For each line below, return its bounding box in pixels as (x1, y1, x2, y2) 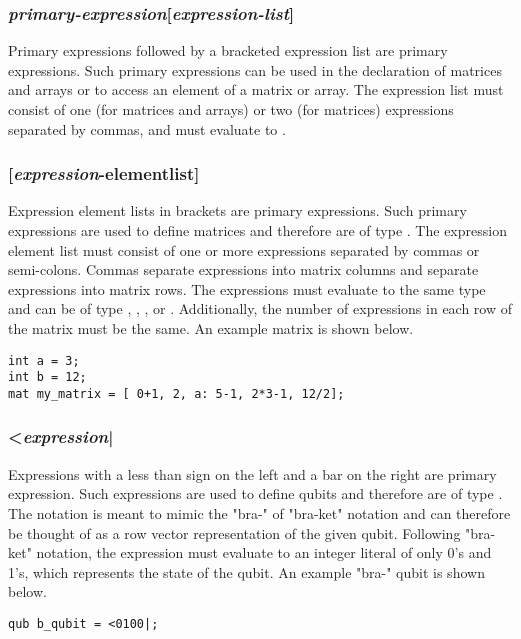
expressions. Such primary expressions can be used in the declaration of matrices (8, 59, 502, 80)
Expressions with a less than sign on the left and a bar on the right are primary (8, 463, 497, 484)
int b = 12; (8, 370, 87, 385)
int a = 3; (8, 353, 80, 368)
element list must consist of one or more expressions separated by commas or (8, 239, 480, 260)
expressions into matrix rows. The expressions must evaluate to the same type (8, 278, 486, 299)
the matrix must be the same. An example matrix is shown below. (8, 317, 414, 338)
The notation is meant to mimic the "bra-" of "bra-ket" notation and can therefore (8, 502, 511, 523)
